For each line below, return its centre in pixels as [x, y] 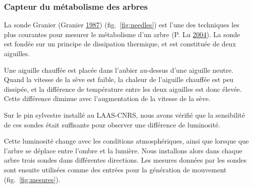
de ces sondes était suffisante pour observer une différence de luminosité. [112, 124]
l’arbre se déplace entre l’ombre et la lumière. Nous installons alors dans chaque [123, 150]
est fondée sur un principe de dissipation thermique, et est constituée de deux [120, 44]
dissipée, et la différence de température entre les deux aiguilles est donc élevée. [123, 89]
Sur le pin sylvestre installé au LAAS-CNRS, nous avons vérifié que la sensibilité [125, 115]
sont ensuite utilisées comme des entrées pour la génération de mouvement [115, 169]
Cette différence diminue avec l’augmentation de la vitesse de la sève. [107, 98]
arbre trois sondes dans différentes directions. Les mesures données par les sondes [125, 160]
